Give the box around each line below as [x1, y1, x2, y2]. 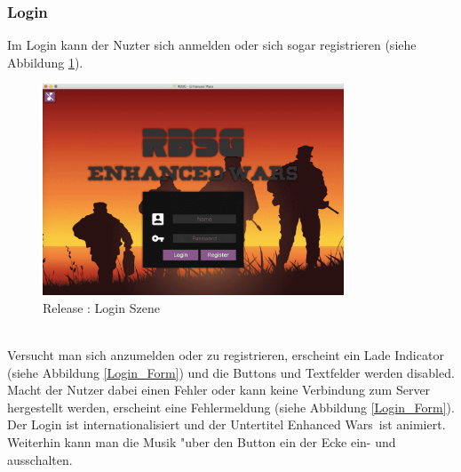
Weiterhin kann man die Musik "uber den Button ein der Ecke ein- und [7, 432, 396, 451]
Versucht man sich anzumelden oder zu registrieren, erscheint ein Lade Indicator [7, 345, 444, 364]
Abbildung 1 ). [7, 52, 83, 71]
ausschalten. [7, 450, 73, 468]
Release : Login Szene [43, 298, 160, 316]
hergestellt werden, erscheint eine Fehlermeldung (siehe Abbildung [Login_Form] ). [7, 397, 455, 416]
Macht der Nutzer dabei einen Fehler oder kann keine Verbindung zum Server [7, 380, 431, 399]
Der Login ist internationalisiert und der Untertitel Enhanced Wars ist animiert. [7, 415, 446, 434]
